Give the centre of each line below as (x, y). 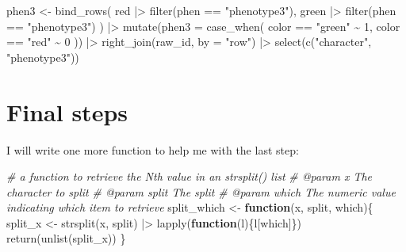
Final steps (67, 111)
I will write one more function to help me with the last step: (153, 149)
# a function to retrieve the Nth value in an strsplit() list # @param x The (190, 176)
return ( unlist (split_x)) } (66, 238)
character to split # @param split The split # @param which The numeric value (201, 191)
